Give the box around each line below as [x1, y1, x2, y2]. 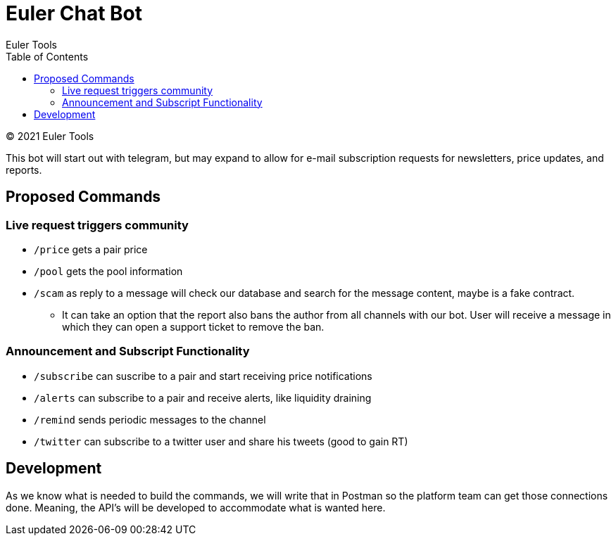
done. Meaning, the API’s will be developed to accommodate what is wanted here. [6, 501, 386, 514]
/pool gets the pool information [34, 265, 183, 277]
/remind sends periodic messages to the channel [34, 413, 266, 426]
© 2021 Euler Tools [6, 129, 94, 142]
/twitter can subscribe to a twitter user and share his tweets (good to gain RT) [34, 435, 408, 447]
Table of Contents [6, 50, 89, 63]
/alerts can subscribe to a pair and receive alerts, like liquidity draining [34, 391, 372, 404]
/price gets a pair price [34, 243, 148, 255]
